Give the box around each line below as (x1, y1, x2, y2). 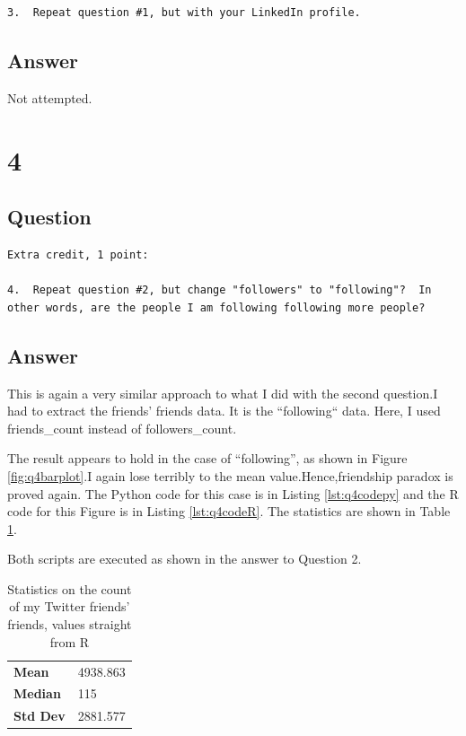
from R (49, 632, 90, 651)
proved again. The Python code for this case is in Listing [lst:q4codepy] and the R (7, 484, 459, 503)
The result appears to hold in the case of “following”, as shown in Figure (7, 449, 408, 468)
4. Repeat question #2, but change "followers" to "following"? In (7, 284, 432, 297)
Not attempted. (7, 88, 92, 107)
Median (13, 684, 61, 703)
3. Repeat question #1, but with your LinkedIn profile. (7, 6, 361, 19)
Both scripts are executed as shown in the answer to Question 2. (7, 549, 362, 568)
